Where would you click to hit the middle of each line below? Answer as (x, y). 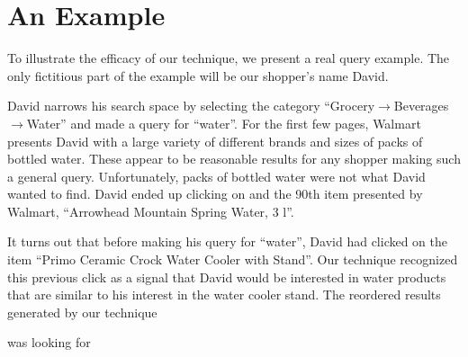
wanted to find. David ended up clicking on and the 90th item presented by (215, 194)
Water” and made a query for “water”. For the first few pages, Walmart (224, 123)
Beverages (421, 106)
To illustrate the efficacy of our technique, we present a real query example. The (229, 58)
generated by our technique (82, 312)
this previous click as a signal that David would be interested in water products (227, 277)
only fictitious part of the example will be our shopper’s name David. (198, 75)
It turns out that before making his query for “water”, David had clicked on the (228, 241)
